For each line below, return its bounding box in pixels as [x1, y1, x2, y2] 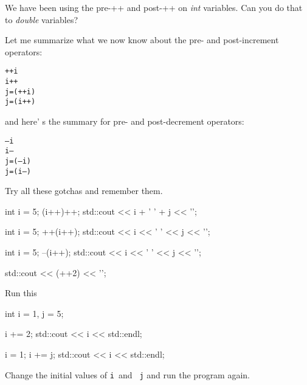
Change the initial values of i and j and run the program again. [5, 368, 250, 381]
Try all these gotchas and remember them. [5, 184, 163, 197]
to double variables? [5, 13, 78, 26]
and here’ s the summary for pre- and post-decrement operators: [5, 115, 244, 127]
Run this [5, 286, 37, 299]
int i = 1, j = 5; [5, 307, 64, 319]
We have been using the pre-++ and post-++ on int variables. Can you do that [5, 1, 303, 13]
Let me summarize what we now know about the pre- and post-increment [5, 33, 279, 46]
